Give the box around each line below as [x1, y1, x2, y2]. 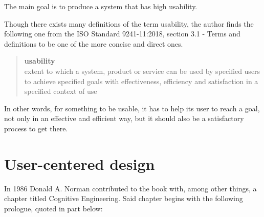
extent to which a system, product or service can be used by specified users [24, 65, 260, 76]
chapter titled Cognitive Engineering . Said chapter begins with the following [4, 193, 243, 204]
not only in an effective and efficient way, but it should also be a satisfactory [4, 113, 244, 124]
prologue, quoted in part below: [4, 203, 103, 213]
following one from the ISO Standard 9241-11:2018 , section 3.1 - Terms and [4, 28, 240, 39]
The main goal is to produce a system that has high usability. [4, 1, 197, 11]
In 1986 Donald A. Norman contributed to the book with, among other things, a [4, 183, 257, 193]
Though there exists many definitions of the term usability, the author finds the [4, 18, 254, 29]
